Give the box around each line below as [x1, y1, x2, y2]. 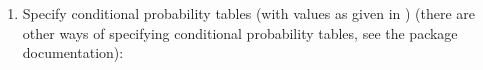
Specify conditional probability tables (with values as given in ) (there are [22, 3, 476, 23]
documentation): [22, 42, 124, 63]
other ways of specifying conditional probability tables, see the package [22, 22, 458, 43]
